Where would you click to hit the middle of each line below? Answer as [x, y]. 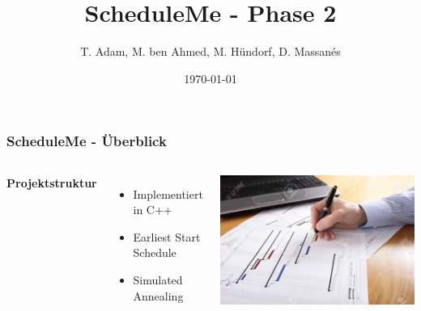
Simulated [158, 279]
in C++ [153, 210]
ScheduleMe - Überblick [87, 141]
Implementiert [168, 193]
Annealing [158, 295]
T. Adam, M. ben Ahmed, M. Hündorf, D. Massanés [210, 51]
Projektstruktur [52, 182]
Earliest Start [167, 236]
